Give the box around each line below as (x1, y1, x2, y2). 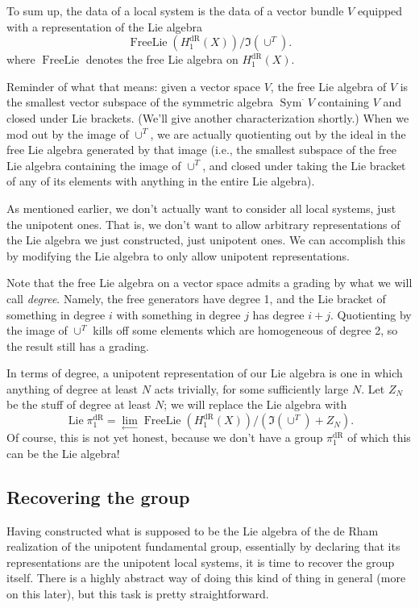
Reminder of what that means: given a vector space (6, 77, 260, 94)
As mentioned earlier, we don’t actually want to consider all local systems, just (6, 199, 396, 216)
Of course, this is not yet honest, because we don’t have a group (6, 429, 323, 446)
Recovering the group (6, 484, 190, 509)
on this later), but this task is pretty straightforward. (6, 585, 269, 602)
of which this (347, 429, 411, 446)
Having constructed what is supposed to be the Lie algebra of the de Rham (6, 522, 379, 539)
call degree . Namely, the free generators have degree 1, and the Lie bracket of (6, 289, 386, 306)
